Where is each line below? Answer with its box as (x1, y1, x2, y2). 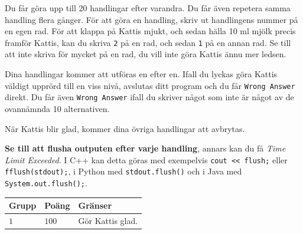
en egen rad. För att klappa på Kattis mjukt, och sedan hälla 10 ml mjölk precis (5, 25, 296, 37)
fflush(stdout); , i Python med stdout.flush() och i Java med (5, 165, 242, 177)
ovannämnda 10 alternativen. (5, 102, 110, 114)
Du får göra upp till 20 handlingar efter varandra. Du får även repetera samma (5, 2, 291, 14)
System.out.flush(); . (5, 177, 87, 189)
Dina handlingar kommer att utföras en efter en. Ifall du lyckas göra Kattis (5, 68, 278, 80)
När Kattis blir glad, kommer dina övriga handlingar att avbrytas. (5, 122, 245, 134)
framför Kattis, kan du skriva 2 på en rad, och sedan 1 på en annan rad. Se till (5, 36, 291, 48)
